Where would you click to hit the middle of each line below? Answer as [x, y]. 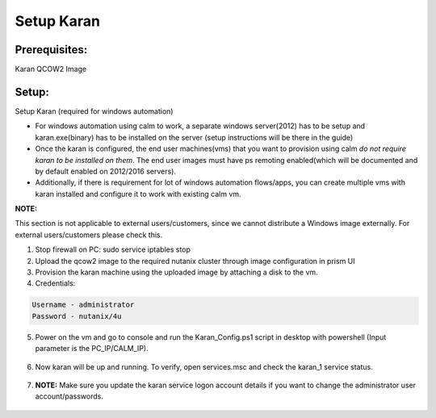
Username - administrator [83, 305]
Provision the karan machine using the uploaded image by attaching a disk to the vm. [176, 272]
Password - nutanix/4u [77, 316]
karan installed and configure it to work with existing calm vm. [138, 194]
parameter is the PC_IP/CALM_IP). [92, 349]
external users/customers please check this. [89, 235]
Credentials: [55, 283]
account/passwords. [69, 396]
